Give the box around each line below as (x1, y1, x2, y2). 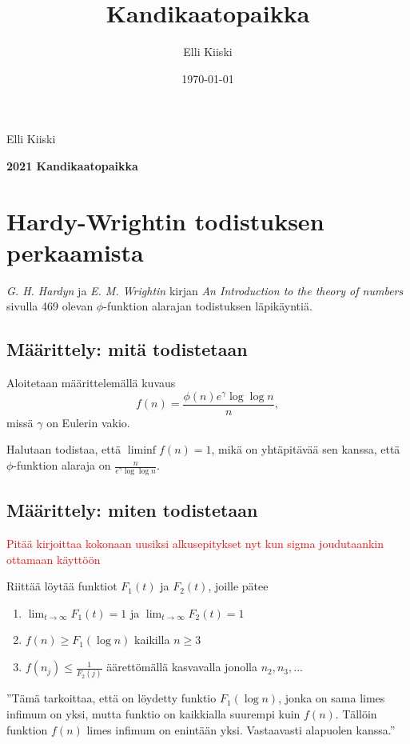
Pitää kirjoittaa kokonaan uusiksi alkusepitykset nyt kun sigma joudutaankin (6, 535, 384, 552)
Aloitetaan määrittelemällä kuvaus (6, 374, 176, 391)
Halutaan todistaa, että (6, 441, 121, 458)
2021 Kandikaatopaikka (6, 157, 138, 174)
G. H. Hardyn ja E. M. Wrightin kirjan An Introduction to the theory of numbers (6, 282, 404, 298)
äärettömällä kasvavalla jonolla (106, 658, 257, 675)
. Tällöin (335, 705, 377, 722)
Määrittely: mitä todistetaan (6, 337, 248, 362)
